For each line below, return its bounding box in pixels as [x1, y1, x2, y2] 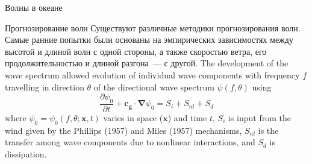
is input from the [228, 111, 291, 124]
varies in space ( [103, 111, 163, 124]
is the [258, 124, 279, 136]
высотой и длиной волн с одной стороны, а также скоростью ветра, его [5, 45, 267, 57]
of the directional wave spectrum [93, 80, 214, 93]
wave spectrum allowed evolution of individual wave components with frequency [5, 68, 300, 81]
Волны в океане [5, 1, 63, 13]
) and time [167, 111, 207, 124]
